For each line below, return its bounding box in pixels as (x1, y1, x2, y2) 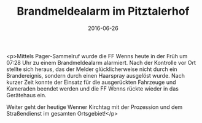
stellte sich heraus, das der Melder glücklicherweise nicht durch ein (6, 65, 177, 73)
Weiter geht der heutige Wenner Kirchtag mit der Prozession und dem (6, 103, 183, 111)
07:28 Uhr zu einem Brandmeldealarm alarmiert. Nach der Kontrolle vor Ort (6, 59, 196, 66)
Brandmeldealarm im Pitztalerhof (17, 4, 190, 18)
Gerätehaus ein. (6, 91, 47, 99)
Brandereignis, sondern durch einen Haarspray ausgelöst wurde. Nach (6, 72, 185, 79)
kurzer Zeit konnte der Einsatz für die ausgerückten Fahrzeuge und (6, 78, 176, 86)
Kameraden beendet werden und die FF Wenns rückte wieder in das (6, 84, 179, 92)
